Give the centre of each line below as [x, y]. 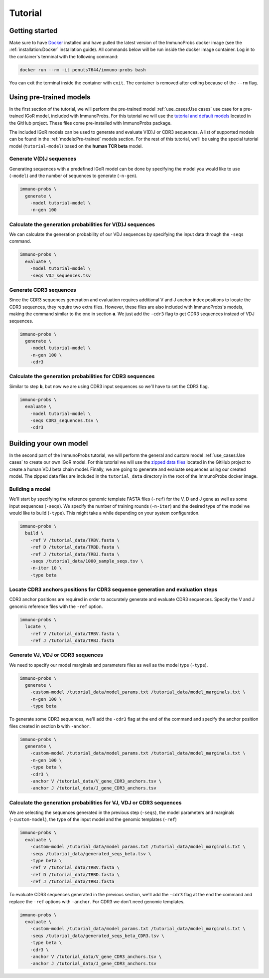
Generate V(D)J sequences [43, 159]
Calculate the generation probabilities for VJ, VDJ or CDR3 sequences [95, 802]
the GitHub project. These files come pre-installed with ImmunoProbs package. [90, 123]
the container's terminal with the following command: [64, 56]
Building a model [30, 489]
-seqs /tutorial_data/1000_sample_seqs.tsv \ [87, 561]
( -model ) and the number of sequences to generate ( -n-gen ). [73, 176]
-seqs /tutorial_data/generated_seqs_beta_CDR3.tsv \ [97, 936]
